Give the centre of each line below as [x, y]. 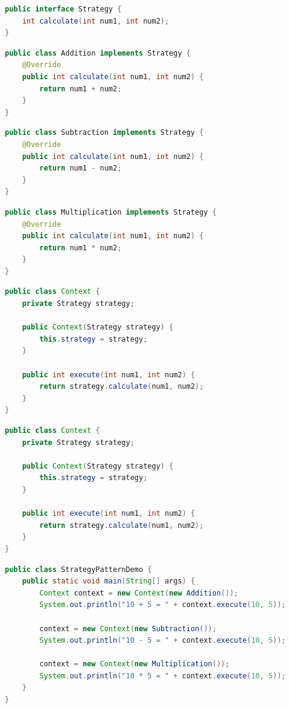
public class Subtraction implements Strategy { [104, 133]
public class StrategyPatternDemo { [78, 569]
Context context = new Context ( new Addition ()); [139, 593]
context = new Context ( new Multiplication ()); [135, 664]
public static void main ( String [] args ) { [109, 581]
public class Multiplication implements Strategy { [111, 212]
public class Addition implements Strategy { [98, 53]
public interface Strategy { [63, 9]
